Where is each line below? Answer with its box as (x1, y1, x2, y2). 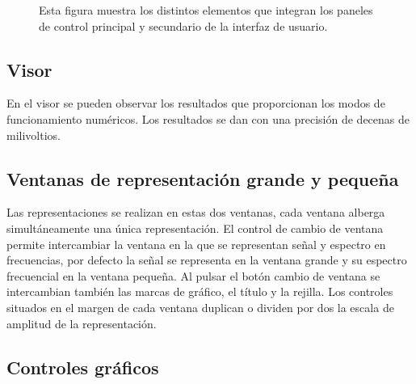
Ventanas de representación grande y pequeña (6, 166, 399, 191)
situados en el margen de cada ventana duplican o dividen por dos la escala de (6, 298, 394, 315)
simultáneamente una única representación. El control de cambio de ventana (6, 219, 384, 236)
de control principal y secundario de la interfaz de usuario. (39, 17, 328, 34)
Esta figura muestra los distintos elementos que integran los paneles (39, 2, 373, 18)
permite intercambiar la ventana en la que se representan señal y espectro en (6, 235, 386, 252)
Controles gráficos (6, 354, 159, 379)
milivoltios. (6, 126, 61, 143)
